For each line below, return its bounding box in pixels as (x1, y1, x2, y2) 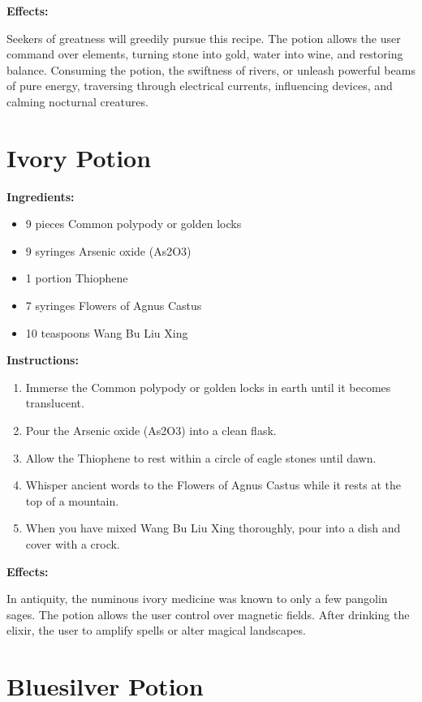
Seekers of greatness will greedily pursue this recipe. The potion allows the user (6, 29, 401, 46)
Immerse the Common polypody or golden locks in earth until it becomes (25, 378, 391, 395)
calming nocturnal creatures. (6, 93, 149, 110)
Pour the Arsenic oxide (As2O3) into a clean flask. (25, 422, 277, 439)
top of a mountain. (25, 492, 119, 509)
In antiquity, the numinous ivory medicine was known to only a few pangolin (6, 590, 388, 607)
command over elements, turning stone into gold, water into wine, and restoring (6, 45, 403, 62)
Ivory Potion (6, 140, 152, 174)
